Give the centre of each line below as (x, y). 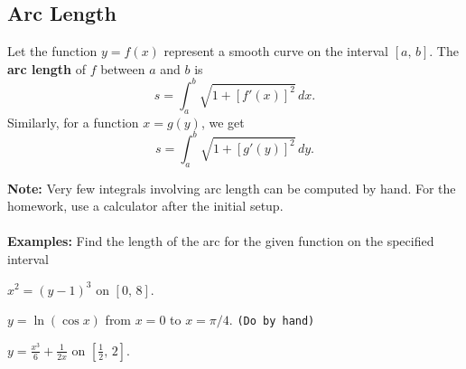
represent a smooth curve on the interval (276, 51)
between (123, 68)
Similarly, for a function (73, 122)
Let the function (52, 51)
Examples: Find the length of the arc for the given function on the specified (221, 241)
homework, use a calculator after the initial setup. (145, 206)
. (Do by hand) (272, 320)
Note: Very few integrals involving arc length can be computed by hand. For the (232, 188)
